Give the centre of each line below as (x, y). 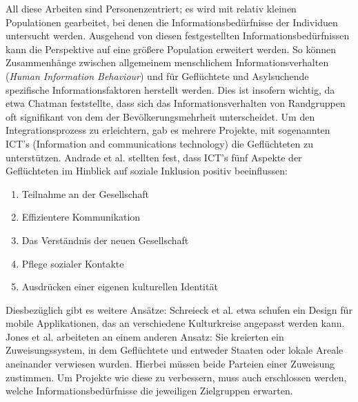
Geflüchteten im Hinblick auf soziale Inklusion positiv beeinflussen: (147, 171)
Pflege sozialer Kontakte (73, 263)
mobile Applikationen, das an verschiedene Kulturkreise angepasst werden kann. (175, 323)
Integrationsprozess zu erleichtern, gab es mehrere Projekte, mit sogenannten (168, 130)
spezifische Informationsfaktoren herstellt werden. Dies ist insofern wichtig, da (170, 89)
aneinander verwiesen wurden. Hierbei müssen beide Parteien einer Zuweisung (170, 364)
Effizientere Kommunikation (81, 217)
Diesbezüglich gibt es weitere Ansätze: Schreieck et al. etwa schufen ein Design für (179, 309)
